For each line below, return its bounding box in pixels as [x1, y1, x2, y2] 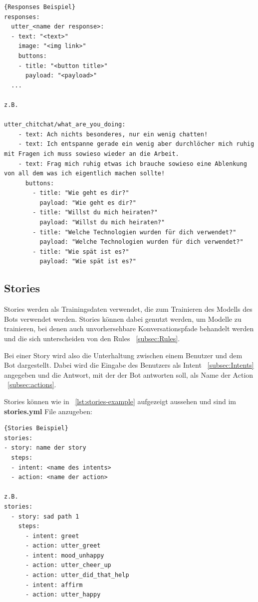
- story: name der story [4, 444, 86, 452]
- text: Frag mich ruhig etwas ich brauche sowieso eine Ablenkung [18, 160, 247, 167]
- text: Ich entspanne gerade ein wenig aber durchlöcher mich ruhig [18, 140, 255, 148]
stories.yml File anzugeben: [4, 406, 92, 416]
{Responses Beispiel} [4, 3, 76, 10]
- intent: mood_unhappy [25, 552, 104, 559]
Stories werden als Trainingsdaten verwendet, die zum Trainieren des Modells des [4, 304, 253, 314]
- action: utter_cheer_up [25, 562, 111, 569]
